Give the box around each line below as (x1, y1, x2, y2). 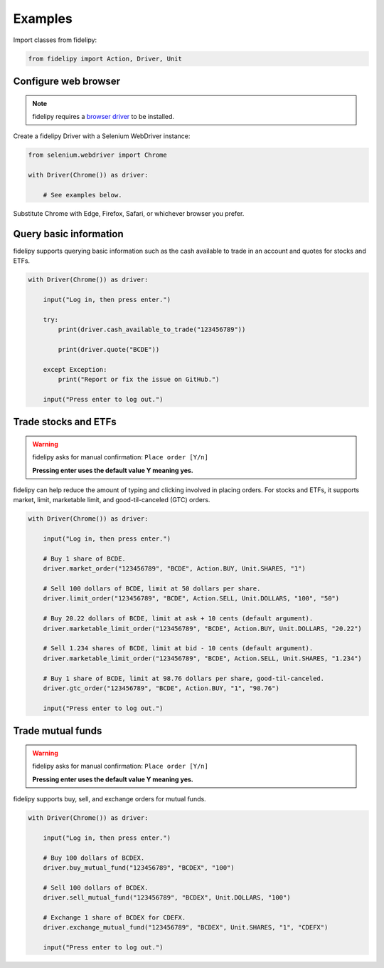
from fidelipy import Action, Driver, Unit (28, 54, 183, 63)
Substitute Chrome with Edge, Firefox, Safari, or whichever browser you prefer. (13, 209, 245, 217)
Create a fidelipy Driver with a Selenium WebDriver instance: (13, 132, 191, 140)
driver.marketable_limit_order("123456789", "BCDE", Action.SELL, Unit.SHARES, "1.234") (43, 654, 362, 662)
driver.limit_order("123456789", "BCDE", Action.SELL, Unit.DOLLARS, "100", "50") (43, 595, 340, 603)
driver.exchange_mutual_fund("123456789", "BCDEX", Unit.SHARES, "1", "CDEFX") (43, 923, 329, 932)
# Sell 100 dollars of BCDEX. (43, 883, 149, 892)
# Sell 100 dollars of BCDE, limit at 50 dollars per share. (43, 585, 261, 593)
